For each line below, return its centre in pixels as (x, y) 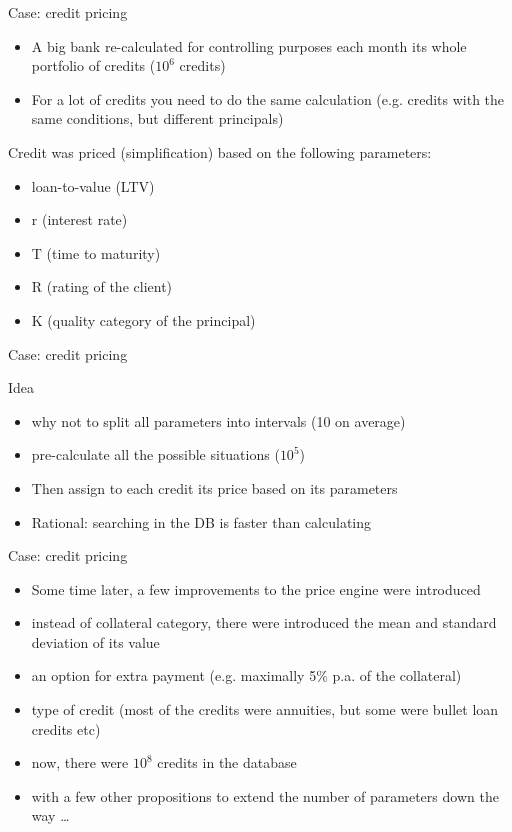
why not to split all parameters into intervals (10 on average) (218, 420)
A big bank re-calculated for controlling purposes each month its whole (249, 45)
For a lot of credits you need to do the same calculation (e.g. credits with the (268, 98)
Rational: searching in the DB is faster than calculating (201, 521)
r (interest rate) (79, 219)
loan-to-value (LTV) (93, 185)
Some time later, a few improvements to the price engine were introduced (256, 588)
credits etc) (66, 728)
